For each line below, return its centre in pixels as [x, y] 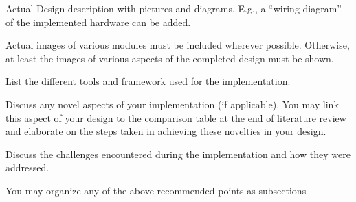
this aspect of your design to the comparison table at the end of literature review [176, 117]
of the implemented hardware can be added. [98, 22]
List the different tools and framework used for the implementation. [148, 81]
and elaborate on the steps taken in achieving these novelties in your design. [166, 131]
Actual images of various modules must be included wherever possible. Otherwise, [178, 45]
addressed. [27, 167]
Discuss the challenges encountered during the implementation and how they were [178, 154]
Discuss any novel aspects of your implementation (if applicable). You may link [172, 104]
